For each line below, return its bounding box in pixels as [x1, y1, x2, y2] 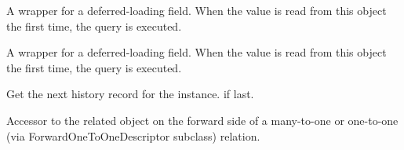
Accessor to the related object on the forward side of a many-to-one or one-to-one [6, 112, 399, 128]
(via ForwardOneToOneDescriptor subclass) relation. [6, 127, 260, 144]
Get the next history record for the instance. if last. [6, 86, 254, 102]
